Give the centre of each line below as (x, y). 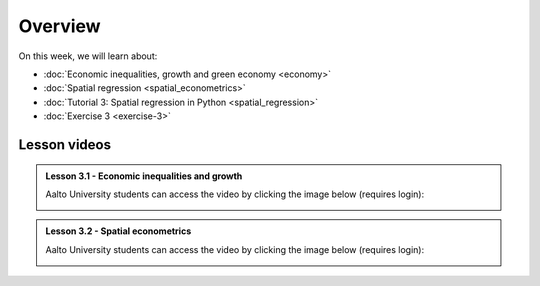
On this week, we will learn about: (88, 56)
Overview (59, 26)
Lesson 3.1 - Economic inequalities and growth (144, 176)
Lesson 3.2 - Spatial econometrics (118, 231)
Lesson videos (65, 144)
